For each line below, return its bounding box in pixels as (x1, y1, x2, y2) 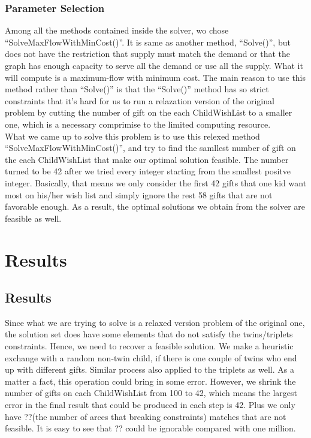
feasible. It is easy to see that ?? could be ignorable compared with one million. (5, 422, 296, 434)
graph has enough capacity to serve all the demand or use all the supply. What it (5, 59, 303, 71)
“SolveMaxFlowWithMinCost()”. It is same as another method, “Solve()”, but (5, 35, 291, 48)
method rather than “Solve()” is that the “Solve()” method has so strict (5, 83, 269, 95)
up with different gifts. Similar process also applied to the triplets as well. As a (5, 363, 294, 376)
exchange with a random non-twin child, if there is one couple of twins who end (5, 351, 297, 364)
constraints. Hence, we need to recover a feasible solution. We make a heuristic (5, 340, 294, 352)
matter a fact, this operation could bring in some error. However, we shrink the (5, 374, 296, 387)
